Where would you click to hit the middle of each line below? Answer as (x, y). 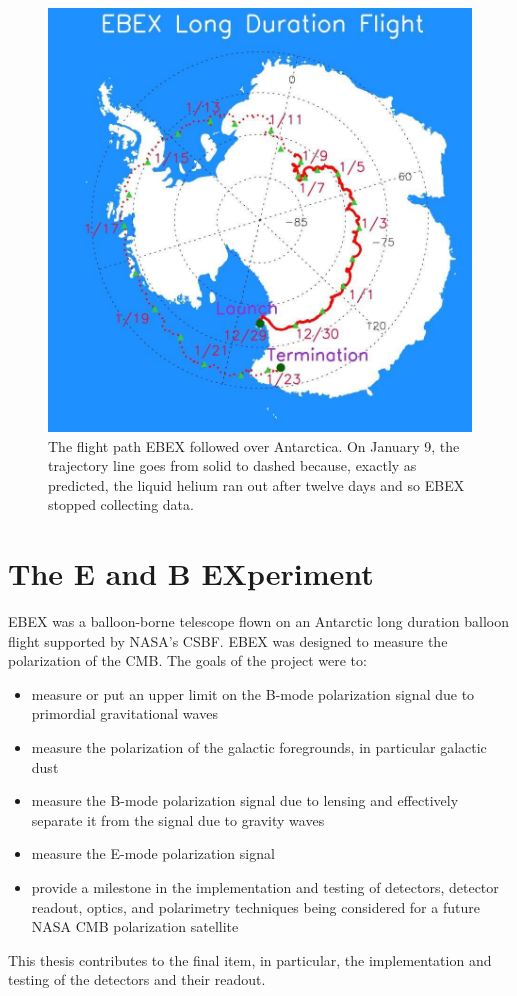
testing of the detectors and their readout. (137, 979)
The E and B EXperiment (191, 573)
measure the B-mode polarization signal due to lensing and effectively (245, 800)
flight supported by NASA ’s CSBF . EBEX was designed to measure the (228, 640)
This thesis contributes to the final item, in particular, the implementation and (250, 959)
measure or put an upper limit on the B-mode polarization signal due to (253, 693)
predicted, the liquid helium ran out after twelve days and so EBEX (256, 484)
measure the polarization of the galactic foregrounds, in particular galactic (259, 747)
